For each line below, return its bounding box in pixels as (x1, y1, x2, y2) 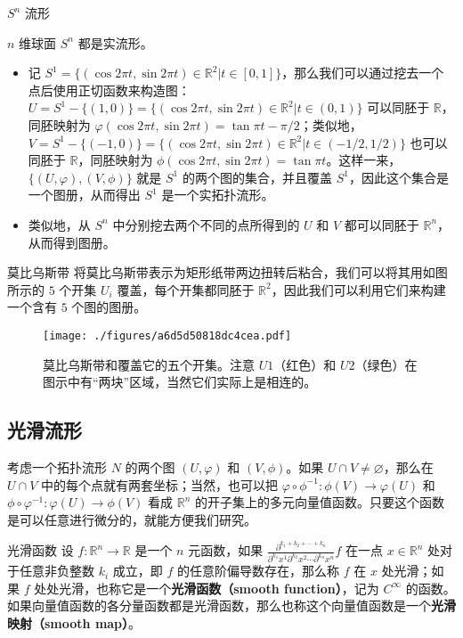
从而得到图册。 (28, 233, 116, 251)
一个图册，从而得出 (28, 185, 141, 204)
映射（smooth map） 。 (7, 614, 142, 633)
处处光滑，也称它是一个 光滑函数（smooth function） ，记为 (34, 578, 379, 597)
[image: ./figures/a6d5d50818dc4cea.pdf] (43, 329, 292, 342)
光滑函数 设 (7, 541, 74, 560)
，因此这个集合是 (348, 168, 449, 186)
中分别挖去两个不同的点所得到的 (112, 215, 300, 233)
